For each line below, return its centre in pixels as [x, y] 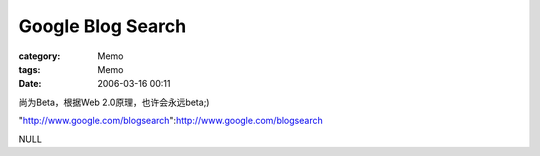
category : [39, 56]
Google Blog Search [102, 26]
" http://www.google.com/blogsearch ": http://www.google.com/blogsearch [171, 121]
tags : [29, 69]
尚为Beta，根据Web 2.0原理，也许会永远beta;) [114, 102]
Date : [30, 84]
